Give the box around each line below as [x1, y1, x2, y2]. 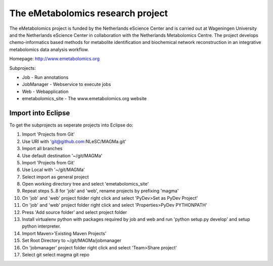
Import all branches [22, 146, 63, 152]
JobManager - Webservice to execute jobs [22, 81, 111, 87]
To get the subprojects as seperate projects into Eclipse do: [9, 122, 133, 128]
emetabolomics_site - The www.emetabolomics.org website [22, 96, 147, 102]
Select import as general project [22, 173, 89, 180]
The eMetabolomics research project [9, 8, 168, 19]
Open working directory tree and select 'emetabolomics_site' [22, 181, 149, 187]
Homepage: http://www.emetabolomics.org [9, 56, 100, 62]
